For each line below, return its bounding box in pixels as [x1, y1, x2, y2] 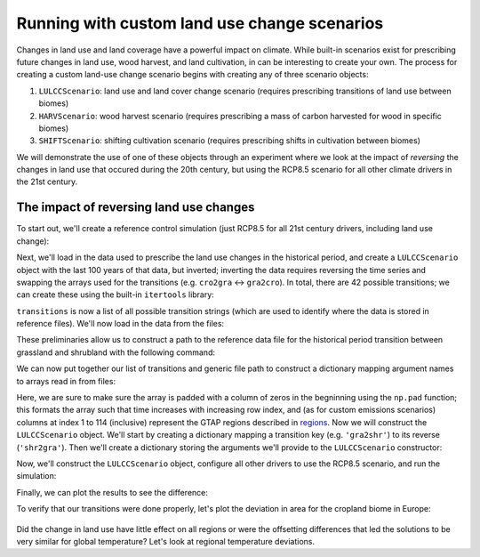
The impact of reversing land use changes [16, 200, 255, 215]
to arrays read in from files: [16, 375, 116, 386]
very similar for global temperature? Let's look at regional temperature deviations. [16, 536, 316, 546]
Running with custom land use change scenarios [16, 13, 384, 33]
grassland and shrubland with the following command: [16, 347, 215, 358]
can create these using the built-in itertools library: [16, 289, 215, 300]
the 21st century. [16, 176, 78, 187]
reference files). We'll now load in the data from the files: [16, 319, 225, 329]
